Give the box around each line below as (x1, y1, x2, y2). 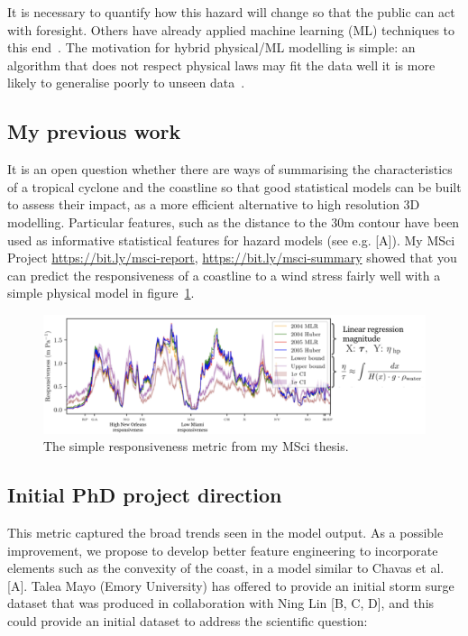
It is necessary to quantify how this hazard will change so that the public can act (7, 3, 455, 21)
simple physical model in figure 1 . (7, 283, 195, 302)
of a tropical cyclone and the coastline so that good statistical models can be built (7, 177, 462, 196)
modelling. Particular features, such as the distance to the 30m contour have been (7, 212, 460, 231)
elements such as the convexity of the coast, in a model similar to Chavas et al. (7, 558, 445, 577)
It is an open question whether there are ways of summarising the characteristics (7, 160, 453, 179)
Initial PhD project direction (7, 481, 282, 509)
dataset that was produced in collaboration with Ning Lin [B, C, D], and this (7, 594, 435, 613)
